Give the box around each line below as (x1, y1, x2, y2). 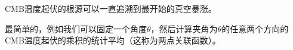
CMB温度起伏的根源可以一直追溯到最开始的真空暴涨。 (5, 2, 217, 14)
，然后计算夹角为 (150, 22, 218, 35)
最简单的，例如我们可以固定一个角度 (5, 22, 147, 35)
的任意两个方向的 (221, 22, 289, 35)
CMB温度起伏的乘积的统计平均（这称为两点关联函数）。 (5, 34, 221, 46)
